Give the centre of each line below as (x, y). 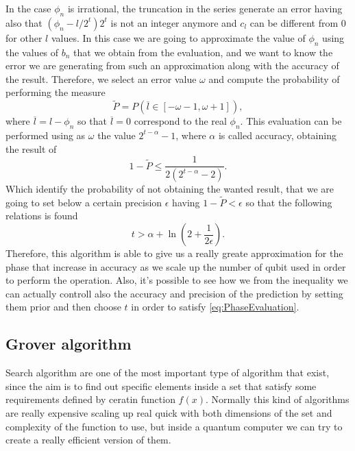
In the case (28, 8)
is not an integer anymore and (174, 22)
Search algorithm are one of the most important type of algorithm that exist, (168, 373)
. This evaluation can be (291, 121)
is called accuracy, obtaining (277, 135)
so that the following (289, 202)
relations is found (42, 216)
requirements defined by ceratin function (90, 399)
